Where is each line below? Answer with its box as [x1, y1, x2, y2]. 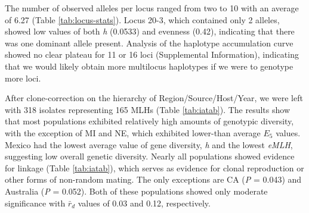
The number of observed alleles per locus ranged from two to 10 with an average [5, 2, 299, 14]
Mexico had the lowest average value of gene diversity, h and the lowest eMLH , [5, 138, 293, 151]
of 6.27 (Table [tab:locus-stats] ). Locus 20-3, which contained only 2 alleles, [5, 13, 280, 26]
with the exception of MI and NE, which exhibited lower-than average [5, 126, 261, 139]
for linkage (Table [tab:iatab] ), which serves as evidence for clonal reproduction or [5, 161, 304, 174]
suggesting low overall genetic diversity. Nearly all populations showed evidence [5, 150, 295, 162]
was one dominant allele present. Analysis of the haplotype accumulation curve [5, 36, 293, 49]
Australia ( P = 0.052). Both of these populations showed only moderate [5, 184, 268, 197]
